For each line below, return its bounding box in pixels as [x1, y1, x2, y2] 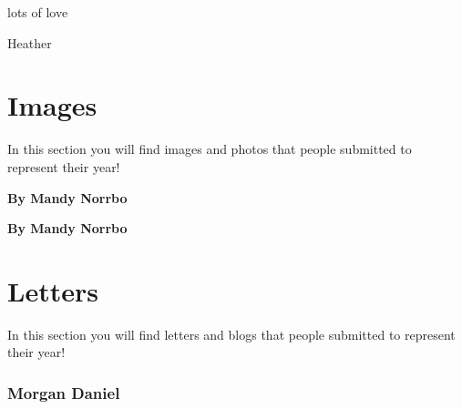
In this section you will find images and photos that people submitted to [7, 139, 412, 158]
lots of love [7, 3, 68, 21]
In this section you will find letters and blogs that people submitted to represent [7, 324, 456, 343]
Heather [7, 33, 52, 52]
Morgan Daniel [7, 381, 120, 404]
